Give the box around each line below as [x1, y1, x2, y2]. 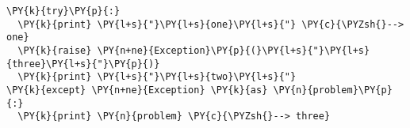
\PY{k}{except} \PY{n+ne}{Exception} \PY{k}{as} [6, 84, 268, 96]
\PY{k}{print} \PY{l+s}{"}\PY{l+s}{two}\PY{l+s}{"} [17, 71, 297, 83]
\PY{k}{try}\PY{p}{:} [6, 6, 121, 17]
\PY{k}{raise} [17, 44, 92, 56]
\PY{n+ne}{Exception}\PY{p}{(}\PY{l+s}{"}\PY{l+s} [97, 44, 370, 56]
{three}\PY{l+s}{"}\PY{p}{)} [6, 58, 160, 70]
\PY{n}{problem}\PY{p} [273, 84, 393, 96]
